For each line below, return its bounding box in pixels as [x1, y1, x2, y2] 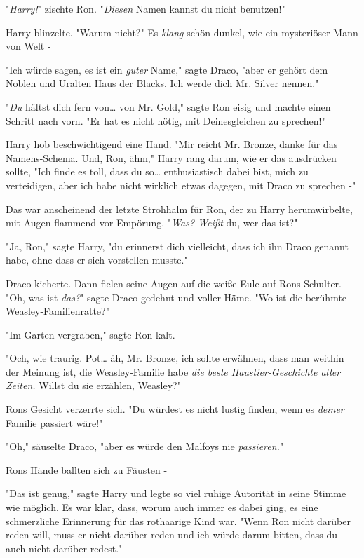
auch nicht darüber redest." [6, 540, 123, 555]
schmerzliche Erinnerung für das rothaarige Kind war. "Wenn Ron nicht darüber [6, 513, 351, 528]
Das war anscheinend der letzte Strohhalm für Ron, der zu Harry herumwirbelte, [6, 201, 353, 216]
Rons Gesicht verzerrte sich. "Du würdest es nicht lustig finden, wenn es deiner [6, 402, 344, 416]
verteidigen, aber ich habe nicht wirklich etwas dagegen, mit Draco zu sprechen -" [6, 177, 356, 192]
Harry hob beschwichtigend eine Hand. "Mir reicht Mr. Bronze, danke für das [6, 137, 338, 151]
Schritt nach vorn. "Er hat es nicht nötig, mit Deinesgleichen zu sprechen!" [6, 113, 325, 128]
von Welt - [6, 39, 51, 53]
